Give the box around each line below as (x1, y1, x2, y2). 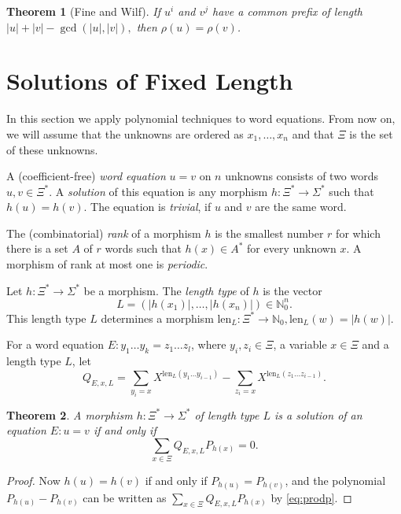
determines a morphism (101, 309, 214, 326)
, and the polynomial (285, 472, 386, 489)
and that (292, 125, 334, 142)
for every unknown (247, 240, 337, 257)
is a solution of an (274, 406, 362, 423)
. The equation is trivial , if (83, 198, 212, 215)
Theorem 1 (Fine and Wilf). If (6, 3, 161, 19)
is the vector (263, 282, 322, 298)
